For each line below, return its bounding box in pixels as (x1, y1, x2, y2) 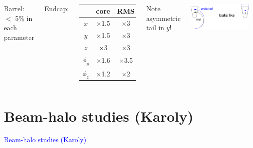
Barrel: (4, 3, 24, 13)
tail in (146, 22, 164, 33)
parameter (4, 32, 35, 42)
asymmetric (146, 13, 181, 23)
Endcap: (44, 3, 69, 13)
